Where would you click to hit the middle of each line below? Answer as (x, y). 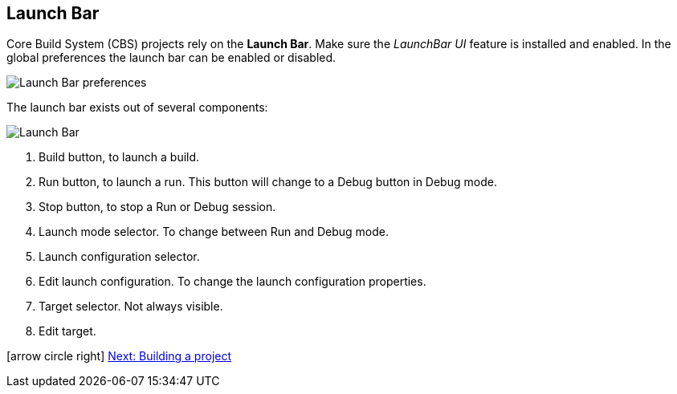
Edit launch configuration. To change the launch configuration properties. (232, 282)
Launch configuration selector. (119, 257)
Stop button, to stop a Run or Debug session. (157, 207)
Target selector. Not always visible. (131, 307)
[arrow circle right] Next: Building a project (119, 356)
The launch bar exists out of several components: (137, 108)
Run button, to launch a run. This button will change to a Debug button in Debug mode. (268, 182)
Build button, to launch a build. (119, 157)
